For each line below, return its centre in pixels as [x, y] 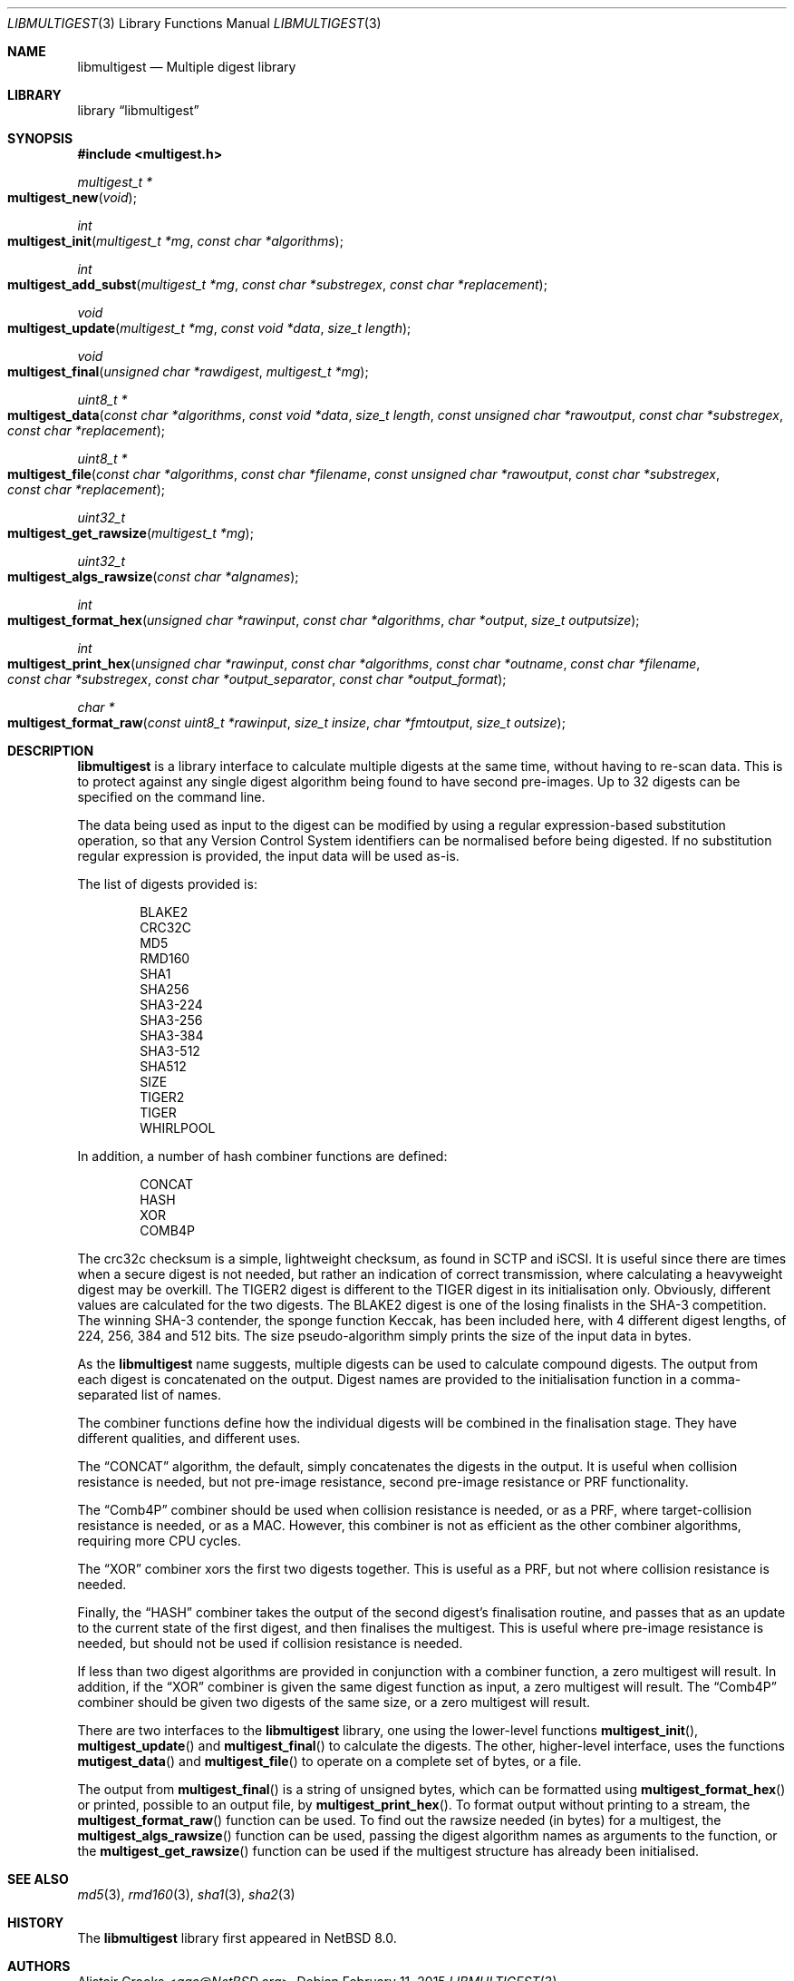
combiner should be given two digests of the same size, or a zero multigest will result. [334, 1702]
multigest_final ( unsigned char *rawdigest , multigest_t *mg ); [188, 371]
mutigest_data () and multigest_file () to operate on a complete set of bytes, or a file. [329, 1761]
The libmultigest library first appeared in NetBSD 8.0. [237, 1938]
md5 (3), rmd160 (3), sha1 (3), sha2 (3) [186, 1894]
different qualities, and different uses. [189, 1438]
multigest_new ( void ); [72, 197]
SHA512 [163, 1066]
